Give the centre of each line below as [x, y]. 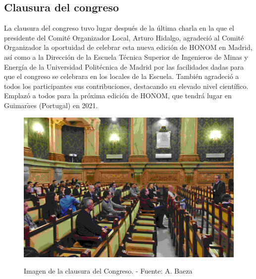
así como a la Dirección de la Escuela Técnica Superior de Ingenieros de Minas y [126, 57]
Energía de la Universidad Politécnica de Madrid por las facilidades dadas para [124, 66]
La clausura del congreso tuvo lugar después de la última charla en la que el [119, 28]
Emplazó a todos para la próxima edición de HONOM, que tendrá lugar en [118, 96]
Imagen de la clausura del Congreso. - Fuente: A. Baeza [108, 271]
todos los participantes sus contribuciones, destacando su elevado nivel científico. [126, 86]
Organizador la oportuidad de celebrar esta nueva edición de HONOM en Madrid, [128, 47]
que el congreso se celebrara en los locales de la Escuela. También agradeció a [122, 76]
